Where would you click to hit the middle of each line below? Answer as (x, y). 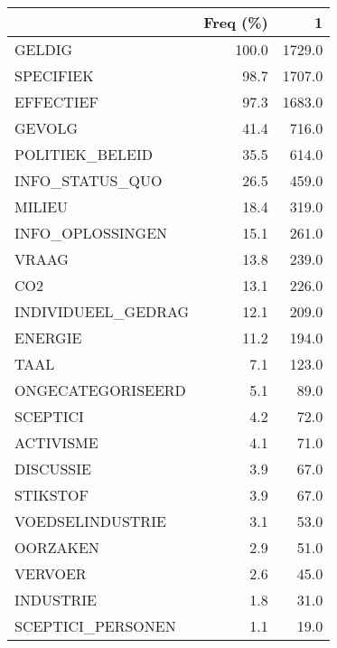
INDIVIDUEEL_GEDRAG (102, 311)
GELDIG (44, 49)
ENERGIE (48, 338)
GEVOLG (47, 128)
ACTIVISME (56, 442)
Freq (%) (236, 22)
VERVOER (51, 573)
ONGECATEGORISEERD (100, 390)
